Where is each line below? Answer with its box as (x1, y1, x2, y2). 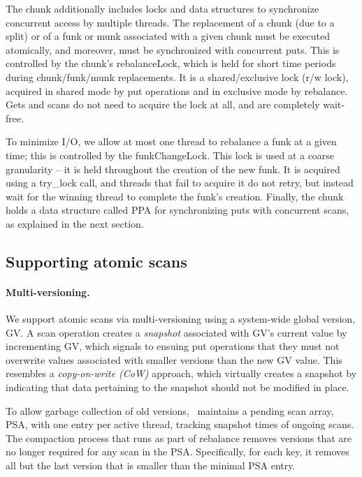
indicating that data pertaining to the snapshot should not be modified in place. (6, 380, 349, 395)
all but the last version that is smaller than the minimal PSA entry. (6, 458, 296, 473)
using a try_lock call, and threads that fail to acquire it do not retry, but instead (6, 175, 354, 190)
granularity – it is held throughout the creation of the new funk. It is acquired (6, 161, 340, 176)
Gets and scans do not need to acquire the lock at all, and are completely (6, 97, 320, 112)
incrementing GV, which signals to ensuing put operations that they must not (6, 339, 340, 353)
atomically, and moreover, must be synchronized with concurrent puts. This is (6, 42, 340, 57)
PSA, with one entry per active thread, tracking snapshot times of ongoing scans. (6, 417, 354, 432)
